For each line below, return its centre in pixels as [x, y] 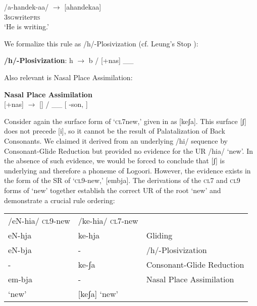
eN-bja [20, 250]
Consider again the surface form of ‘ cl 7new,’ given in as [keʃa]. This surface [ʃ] [125, 121]
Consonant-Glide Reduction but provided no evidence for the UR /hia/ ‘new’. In [129, 150]
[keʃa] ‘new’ [98, 294]
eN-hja [20, 235]
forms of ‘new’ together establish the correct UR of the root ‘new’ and [113, 190]
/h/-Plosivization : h [39, 60]
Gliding [159, 235]
